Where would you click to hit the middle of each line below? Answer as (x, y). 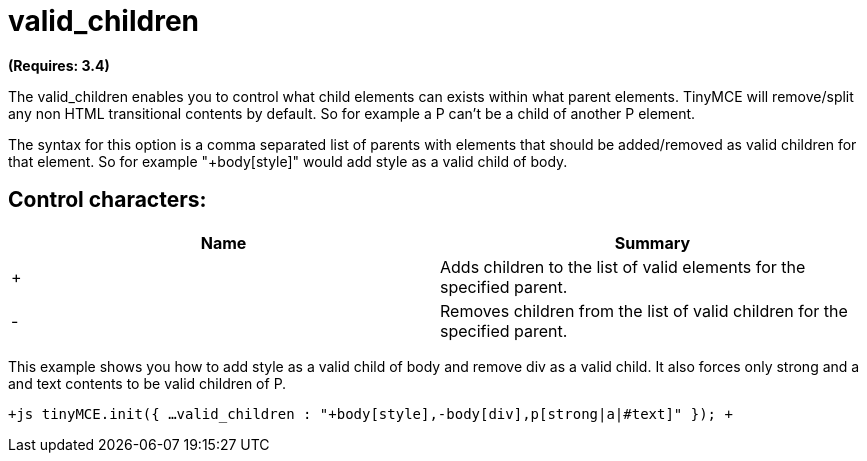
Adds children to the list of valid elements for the (623, 266)
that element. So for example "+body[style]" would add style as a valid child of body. (288, 161)
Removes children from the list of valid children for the (644, 310)
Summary (652, 242)
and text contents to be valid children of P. (147, 383)
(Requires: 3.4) (59, 65)
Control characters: (107, 200)
